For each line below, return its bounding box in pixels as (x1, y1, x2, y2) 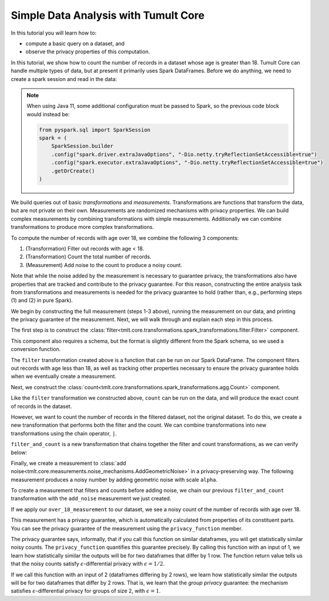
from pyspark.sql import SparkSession (39, 126, 151, 133)
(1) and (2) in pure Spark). (11, 297, 73, 304)
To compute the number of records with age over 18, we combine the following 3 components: (11, 234, 239, 241)
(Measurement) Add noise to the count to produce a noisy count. (25, 261, 182, 268)
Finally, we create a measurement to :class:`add (11, 460, 126, 467)
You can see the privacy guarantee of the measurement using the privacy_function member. (11, 525, 243, 532)
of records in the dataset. (11, 403, 72, 410)
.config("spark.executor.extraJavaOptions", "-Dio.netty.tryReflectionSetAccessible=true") (51, 159, 324, 166)
